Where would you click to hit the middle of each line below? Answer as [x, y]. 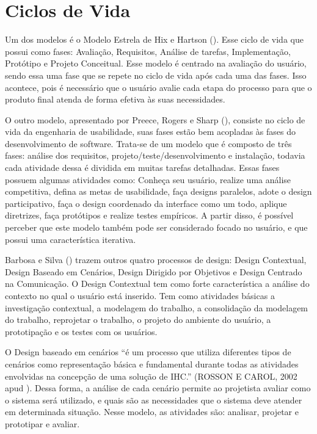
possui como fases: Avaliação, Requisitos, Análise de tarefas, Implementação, [148, 51]
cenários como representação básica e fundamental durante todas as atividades [152, 363]
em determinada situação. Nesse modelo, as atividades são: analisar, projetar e [152, 412]
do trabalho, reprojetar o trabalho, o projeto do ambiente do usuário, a [138, 320]
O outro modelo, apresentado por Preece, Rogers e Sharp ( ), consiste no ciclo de [155, 119]
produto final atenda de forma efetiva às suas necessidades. [115, 99]
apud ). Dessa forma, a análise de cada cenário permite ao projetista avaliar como [158, 388]
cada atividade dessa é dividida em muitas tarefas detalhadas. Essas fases [142, 168]
